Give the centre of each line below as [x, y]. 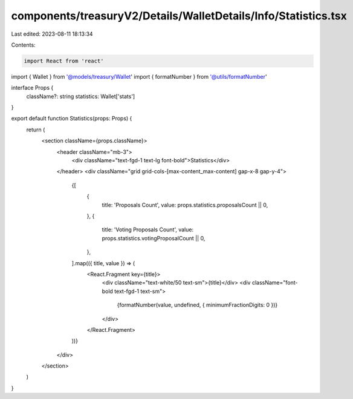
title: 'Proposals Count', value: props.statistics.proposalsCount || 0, [185, 205]
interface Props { [32, 88]
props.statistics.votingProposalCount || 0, [154, 238]
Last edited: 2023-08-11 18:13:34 [52, 34]
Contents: [23, 45]
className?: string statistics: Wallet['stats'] [81, 96]
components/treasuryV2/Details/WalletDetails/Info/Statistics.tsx [179, 16]
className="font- [275, 283]
